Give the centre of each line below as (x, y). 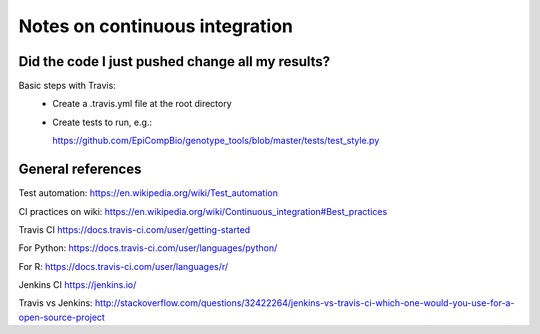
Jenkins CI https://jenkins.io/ (77, 285)
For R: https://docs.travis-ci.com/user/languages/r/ (123, 266)
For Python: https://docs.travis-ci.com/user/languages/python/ (148, 248)
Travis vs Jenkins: (56, 303)
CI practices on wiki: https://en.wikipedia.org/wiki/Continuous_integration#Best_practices (203, 211)
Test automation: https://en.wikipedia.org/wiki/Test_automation (148, 193)
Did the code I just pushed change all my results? (174, 61)
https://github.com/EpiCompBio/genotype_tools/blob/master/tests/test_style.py (216, 141)
